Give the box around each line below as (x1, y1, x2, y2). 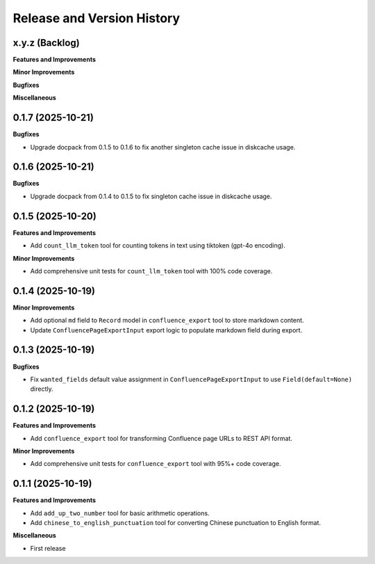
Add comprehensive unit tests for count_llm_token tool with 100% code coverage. (30, 266, 273, 275)
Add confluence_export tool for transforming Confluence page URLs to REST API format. (30, 434, 293, 442)
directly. (30, 385, 53, 393)
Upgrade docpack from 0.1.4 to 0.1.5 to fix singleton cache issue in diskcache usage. (30, 192, 272, 200)
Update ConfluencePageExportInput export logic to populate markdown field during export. (30, 325, 303, 334)
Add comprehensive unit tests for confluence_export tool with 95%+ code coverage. (30, 460, 281, 468)
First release (30, 544, 66, 552)
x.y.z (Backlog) (12, 37, 80, 49)
